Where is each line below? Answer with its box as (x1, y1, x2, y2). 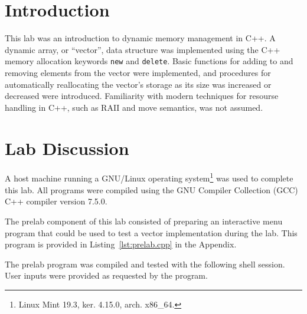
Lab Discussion (5, 135, 129, 160)
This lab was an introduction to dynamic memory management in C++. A (5, 32, 276, 44)
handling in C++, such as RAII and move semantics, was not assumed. (5, 101, 263, 113)
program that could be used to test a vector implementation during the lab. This (5, 226, 298, 239)
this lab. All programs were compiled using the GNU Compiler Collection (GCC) (5, 183, 298, 196)
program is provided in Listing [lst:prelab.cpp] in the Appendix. (5, 238, 237, 250)
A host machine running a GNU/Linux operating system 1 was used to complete (5, 170, 293, 184)
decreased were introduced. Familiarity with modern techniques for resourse (5, 90, 279, 102)
